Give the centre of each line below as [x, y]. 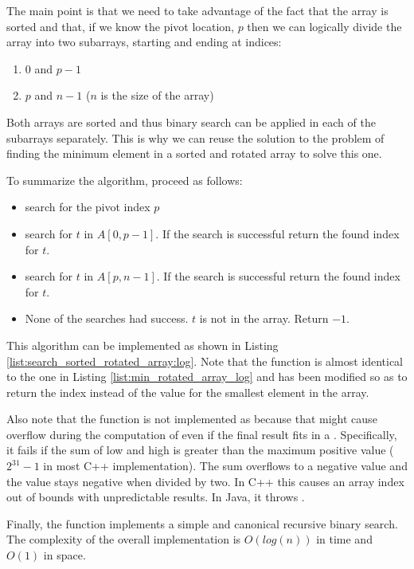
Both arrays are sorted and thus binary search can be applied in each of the [191, 122]
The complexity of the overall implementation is [124, 539]
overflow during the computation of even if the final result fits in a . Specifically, [202, 434]
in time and [344, 539]
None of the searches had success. [107, 318]
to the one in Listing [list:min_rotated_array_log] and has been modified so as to [207, 377]
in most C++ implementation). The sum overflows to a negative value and [225, 466]
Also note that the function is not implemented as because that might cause [192, 419]
